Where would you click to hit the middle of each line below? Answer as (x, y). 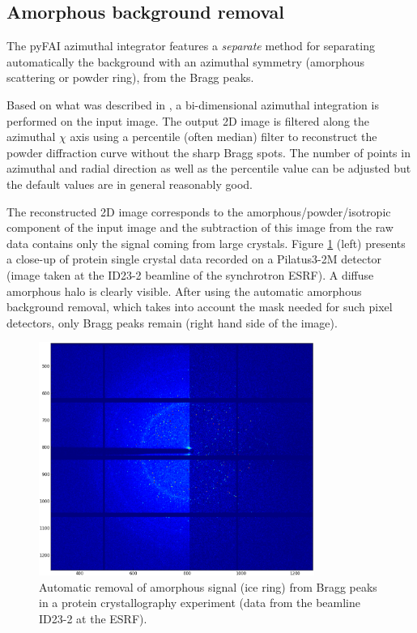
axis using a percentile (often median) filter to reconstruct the (223, 137)
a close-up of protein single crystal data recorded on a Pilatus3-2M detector (194, 259)
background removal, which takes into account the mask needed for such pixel (200, 307)
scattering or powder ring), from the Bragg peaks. (130, 77)
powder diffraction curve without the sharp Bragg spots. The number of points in (208, 152)
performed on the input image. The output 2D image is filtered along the (188, 120)
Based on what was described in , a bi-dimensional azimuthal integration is (193, 104)
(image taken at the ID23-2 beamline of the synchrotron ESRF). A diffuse (190, 274)
